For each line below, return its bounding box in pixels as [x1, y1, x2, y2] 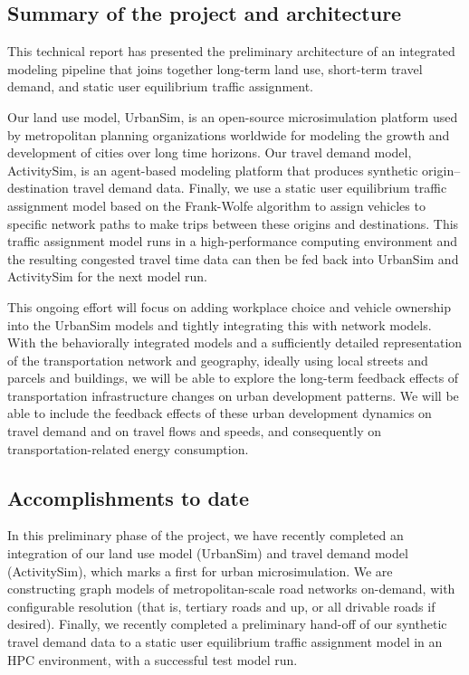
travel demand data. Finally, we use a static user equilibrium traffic [72, 178, 447, 197]
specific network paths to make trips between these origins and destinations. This [7, 214, 459, 233]
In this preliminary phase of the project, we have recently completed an [7, 526, 404, 545]
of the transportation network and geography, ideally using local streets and [7, 350, 428, 369]
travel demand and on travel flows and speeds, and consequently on [7, 422, 381, 441]
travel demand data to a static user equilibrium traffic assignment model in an [7, 632, 443, 651]
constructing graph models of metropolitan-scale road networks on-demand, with [7, 579, 455, 598]
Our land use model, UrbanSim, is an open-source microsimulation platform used [7, 107, 458, 126]
